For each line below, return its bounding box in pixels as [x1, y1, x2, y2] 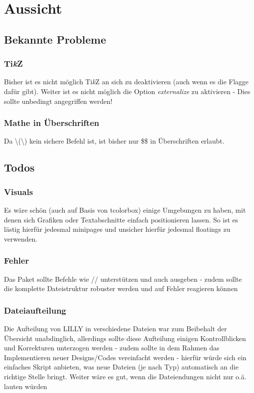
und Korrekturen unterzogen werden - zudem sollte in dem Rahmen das [4, 343, 220, 353]
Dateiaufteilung [4, 304, 66, 316]
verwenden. [4, 233, 38, 244]
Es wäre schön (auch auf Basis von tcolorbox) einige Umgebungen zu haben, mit [4, 204, 246, 215]
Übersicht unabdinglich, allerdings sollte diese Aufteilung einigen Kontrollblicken [4, 333, 246, 343]
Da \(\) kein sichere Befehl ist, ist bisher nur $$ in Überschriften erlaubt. [4, 136, 225, 146]
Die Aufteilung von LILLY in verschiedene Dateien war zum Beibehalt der [4, 323, 227, 333]
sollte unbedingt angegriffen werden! [4, 96, 113, 106]
